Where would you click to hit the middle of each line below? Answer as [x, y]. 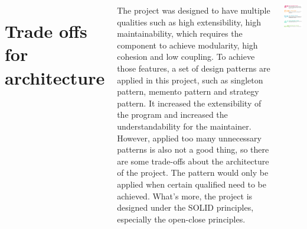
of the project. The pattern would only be [193, 172]
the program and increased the [172, 114]
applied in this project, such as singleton [190, 80]
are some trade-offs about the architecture [193, 161]
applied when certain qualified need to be [192, 184]
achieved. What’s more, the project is [185, 196]
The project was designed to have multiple [194, 10]
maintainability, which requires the [180, 33]
